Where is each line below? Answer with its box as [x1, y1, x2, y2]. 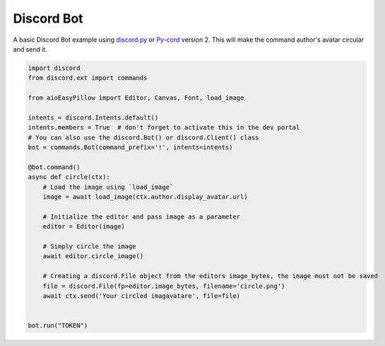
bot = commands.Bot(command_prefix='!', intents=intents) [28, 144, 233, 151]
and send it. [13, 45, 47, 53]
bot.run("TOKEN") [28, 322, 88, 330]
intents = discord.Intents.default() [28, 113, 159, 122]
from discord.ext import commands [28, 74, 148, 82]
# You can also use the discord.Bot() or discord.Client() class [28, 133, 259, 142]
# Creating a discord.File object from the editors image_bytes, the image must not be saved [42, 272, 378, 280]
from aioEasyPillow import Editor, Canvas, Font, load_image [28, 94, 244, 102]
